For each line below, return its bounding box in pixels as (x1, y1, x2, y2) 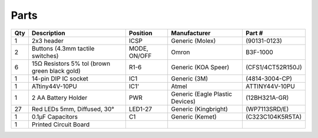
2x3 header (31, 36, 64, 45)
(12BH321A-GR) (245, 93, 289, 102)
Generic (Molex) (171, 36, 216, 45)
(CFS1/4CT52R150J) (245, 63, 303, 71)
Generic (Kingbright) (171, 105, 228, 113)
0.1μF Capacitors (31, 112, 78, 120)
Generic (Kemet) (171, 112, 217, 120)
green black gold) (31, 66, 81, 75)
